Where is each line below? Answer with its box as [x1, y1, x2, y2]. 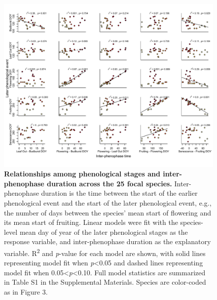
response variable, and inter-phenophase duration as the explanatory [4, 236, 211, 247]
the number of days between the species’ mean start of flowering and [4, 207, 211, 217]
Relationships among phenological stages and [4, 169, 160, 179]
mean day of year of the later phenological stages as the [19, 226, 188, 237]
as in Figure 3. [4, 286, 48, 297]
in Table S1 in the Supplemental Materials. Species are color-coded [4, 277, 206, 287]
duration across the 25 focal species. [47, 178, 172, 188]
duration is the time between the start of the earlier [41, 188, 198, 198]
